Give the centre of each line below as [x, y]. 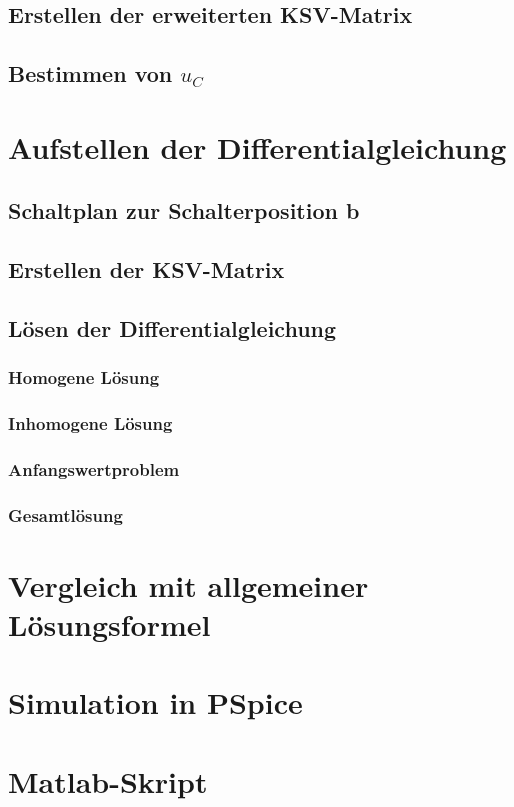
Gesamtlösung [65, 514]
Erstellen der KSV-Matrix [146, 269]
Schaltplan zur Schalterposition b [184, 210]
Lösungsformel [109, 624]
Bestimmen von [90, 73]
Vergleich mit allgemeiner [188, 584]
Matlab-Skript [108, 780]
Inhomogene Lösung [90, 423]
